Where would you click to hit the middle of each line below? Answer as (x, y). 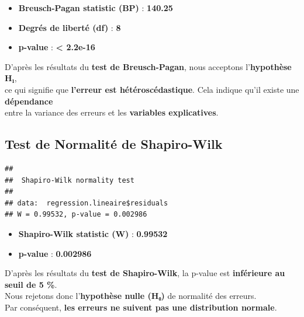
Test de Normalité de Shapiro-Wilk (114, 144)
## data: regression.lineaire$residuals (87, 203)
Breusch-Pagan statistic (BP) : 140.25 (96, 8)
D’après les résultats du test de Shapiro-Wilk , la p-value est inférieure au (145, 273)
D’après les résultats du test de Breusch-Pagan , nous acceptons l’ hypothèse (148, 66)
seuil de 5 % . (31, 284)
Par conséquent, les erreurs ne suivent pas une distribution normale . (141, 307)
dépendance (29, 101)
